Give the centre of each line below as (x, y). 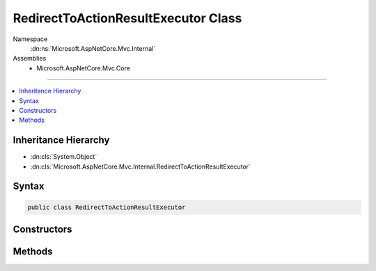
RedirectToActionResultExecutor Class (127, 18)
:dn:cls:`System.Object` (64, 157)
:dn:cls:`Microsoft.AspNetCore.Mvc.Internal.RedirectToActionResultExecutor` (140, 167)
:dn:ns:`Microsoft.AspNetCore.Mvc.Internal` (93, 48)
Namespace (30, 39)
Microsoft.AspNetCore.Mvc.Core (83, 68)
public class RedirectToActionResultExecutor (107, 207)
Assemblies (30, 59)
